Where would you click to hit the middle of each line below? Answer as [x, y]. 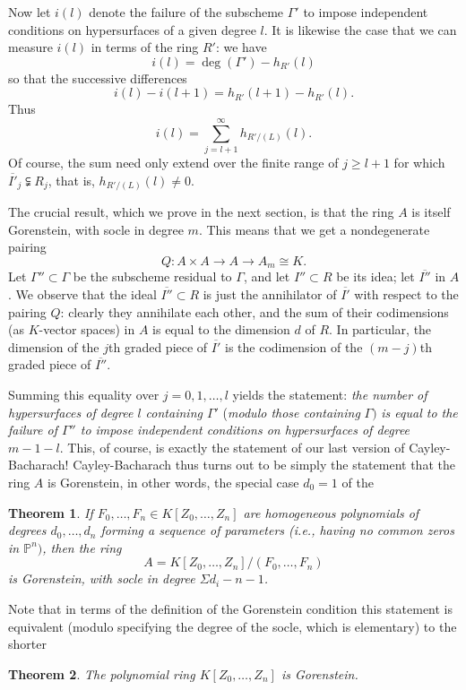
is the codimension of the [293, 346]
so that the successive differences [98, 78]
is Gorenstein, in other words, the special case [173, 482]
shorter [27, 644]
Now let [30, 12]
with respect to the [406, 294]
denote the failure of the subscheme [186, 12]
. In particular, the [380, 329]
